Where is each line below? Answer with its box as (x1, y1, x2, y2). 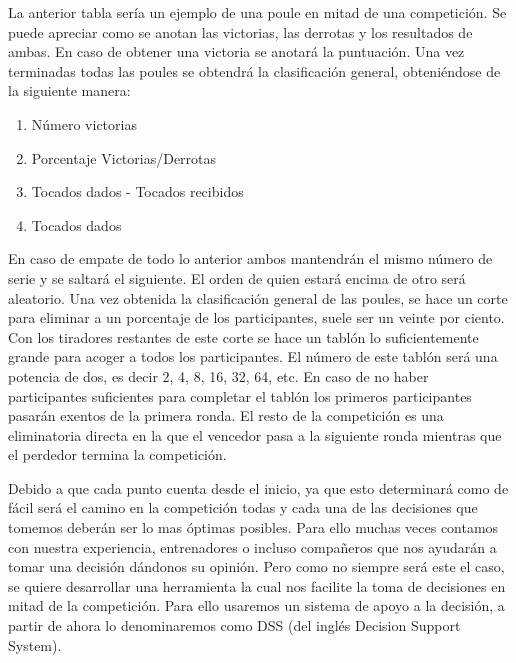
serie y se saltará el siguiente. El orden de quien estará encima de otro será (8, 267, 466, 288)
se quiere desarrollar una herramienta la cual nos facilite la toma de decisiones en (8, 575, 506, 596)
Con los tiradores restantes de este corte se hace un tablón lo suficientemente (8, 326, 479, 347)
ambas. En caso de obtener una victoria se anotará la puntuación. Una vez (8, 41, 465, 62)
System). (8, 634, 62, 655)
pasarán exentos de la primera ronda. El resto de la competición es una (8, 405, 444, 426)
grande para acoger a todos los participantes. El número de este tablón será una (8, 346, 498, 367)
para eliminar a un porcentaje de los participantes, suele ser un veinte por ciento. (8, 307, 505, 328)
